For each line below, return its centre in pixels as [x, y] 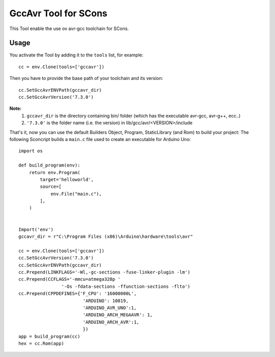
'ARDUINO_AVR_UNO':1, [110, 308]
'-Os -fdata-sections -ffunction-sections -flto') [126, 286]
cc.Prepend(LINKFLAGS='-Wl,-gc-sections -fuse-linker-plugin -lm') [104, 272]
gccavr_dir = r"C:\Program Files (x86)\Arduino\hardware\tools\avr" [106, 237]
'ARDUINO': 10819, [106, 301]
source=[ [51, 187]
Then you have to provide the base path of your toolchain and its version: [86, 78]
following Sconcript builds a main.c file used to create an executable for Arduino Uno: [100, 139]
